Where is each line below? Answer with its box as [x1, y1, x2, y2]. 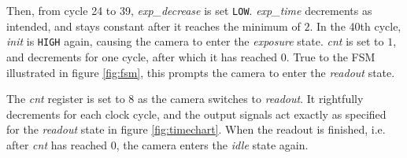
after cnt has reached [6, 136, 108, 152]
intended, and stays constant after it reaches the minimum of [6, 17, 301, 34]
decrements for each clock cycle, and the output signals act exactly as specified [6, 105, 387, 122]
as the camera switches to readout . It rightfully [138, 90, 364, 107]
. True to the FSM [286, 48, 376, 64]
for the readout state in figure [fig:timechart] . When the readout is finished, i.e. [6, 121, 386, 138]
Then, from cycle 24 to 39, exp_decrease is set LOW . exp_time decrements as [6, 2, 372, 18]
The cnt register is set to [6, 90, 125, 107]
